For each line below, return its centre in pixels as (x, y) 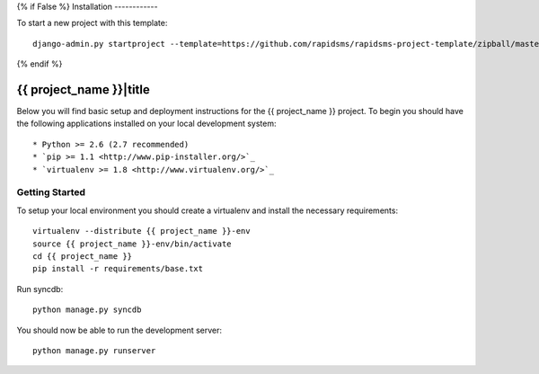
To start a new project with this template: (92, 23)
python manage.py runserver (94, 350)
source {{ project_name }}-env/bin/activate (133, 244)
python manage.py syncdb (87, 310)
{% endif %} (40, 64)
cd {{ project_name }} (83, 256)
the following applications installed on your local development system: (146, 124)
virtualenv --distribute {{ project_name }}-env (141, 231)
